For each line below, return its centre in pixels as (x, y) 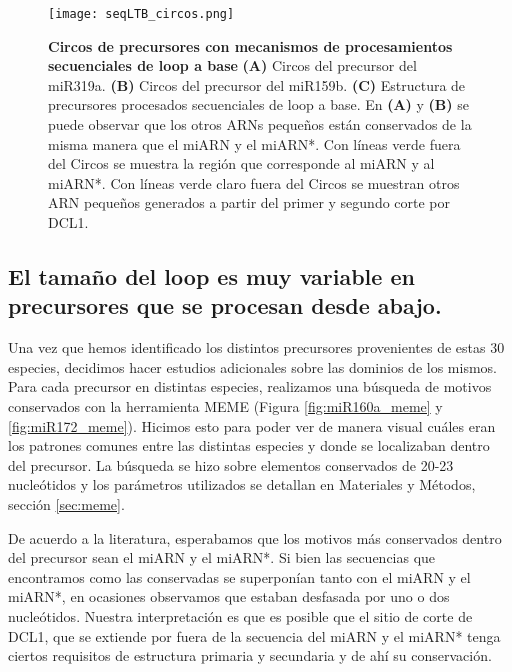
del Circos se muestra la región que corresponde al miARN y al (241, 163)
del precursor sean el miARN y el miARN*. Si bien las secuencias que (222, 557)
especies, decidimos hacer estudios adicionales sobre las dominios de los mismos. (252, 366)
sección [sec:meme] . (66, 503)
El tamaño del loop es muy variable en (211, 275)
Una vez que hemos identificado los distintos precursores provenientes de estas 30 (256, 347)
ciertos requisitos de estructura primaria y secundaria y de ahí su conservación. (250, 655)
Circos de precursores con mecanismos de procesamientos (250, 45)
